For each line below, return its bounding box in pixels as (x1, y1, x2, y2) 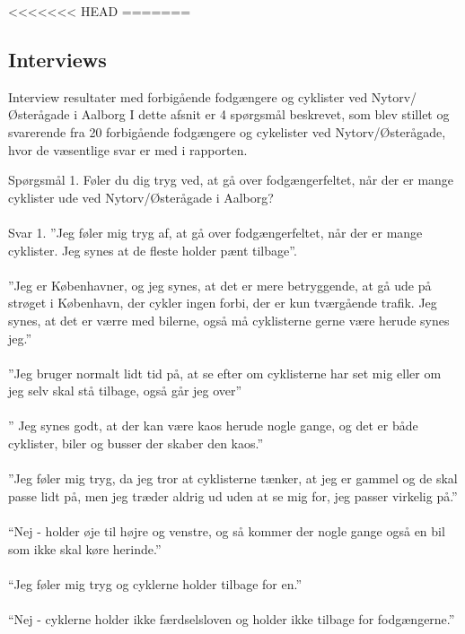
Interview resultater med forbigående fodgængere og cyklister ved (8, 87, 368, 106)
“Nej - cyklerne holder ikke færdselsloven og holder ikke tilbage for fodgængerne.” (8, 610, 455, 629)
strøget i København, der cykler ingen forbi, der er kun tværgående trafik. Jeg (8, 293, 437, 312)
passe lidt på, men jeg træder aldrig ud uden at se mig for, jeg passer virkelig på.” (8, 486, 458, 505)
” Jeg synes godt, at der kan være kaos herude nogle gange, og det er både (8, 416, 418, 435)
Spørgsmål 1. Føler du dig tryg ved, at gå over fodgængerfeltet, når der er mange (8, 170, 454, 189)
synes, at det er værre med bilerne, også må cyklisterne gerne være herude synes (8, 310, 450, 329)
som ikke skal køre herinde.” (8, 539, 162, 558)
